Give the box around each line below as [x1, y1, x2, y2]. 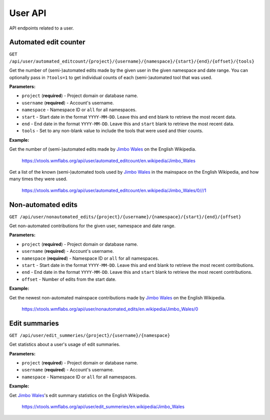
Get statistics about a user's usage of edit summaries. [9, 341, 120, 347]
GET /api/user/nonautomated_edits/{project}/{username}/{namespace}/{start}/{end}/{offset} [9, 214, 241, 220]
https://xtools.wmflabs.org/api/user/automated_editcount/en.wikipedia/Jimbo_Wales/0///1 [21, 187, 206, 193]
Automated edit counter [9, 38, 85, 47]
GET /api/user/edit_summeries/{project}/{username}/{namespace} [9, 332, 170, 338]
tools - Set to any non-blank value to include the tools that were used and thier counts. [21, 128, 203, 134]
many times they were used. [9, 176, 67, 182]
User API [9, 8, 46, 19]
